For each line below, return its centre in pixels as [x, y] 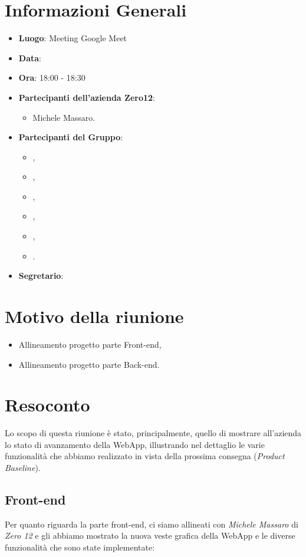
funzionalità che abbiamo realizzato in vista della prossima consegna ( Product [145, 456]
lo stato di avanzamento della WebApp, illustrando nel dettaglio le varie [135, 444]
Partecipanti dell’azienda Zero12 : [87, 97]
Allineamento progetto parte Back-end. [89, 364]
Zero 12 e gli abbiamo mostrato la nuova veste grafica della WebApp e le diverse [150, 535]
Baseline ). [23, 468]
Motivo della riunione [94, 316]
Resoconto [47, 405]
